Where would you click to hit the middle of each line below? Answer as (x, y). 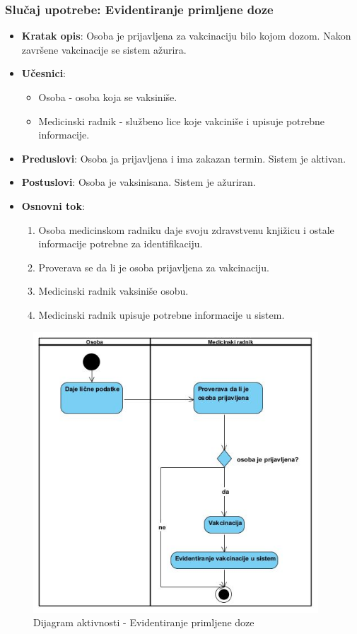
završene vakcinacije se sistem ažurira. (104, 49)
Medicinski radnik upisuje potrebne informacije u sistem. (162, 314)
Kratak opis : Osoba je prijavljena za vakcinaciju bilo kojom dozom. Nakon (186, 36)
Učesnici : (44, 73)
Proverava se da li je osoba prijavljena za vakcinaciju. (154, 267)
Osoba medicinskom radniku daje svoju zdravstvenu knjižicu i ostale (186, 229)
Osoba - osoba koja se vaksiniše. (108, 97)
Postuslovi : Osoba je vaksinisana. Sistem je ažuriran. (139, 182)
